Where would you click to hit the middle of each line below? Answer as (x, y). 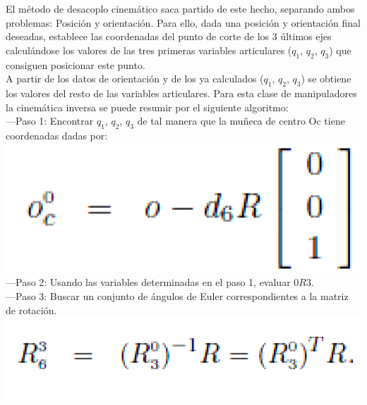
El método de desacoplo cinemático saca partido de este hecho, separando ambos (180, 8)
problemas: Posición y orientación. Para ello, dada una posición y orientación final (183, 22)
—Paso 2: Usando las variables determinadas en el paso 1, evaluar (148, 282)
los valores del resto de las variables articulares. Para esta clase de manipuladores (181, 93)
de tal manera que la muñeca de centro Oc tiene (241, 121)
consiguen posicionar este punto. (76, 64)
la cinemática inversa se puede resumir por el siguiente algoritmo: (147, 107)
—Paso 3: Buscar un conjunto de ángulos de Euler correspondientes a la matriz (177, 296)
